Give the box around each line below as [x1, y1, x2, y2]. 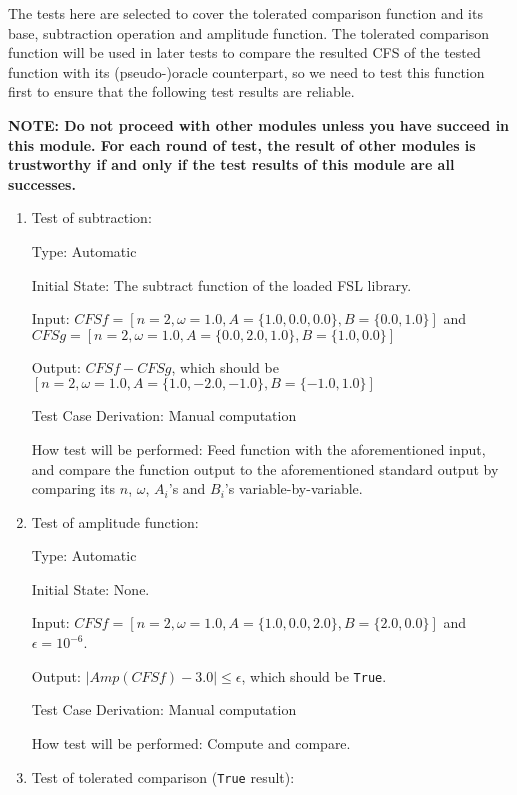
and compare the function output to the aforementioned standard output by [31, 458, 499, 479]
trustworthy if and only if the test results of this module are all [8, 154, 455, 175]
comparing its [31, 478, 116, 499]
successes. [8, 173, 76, 194]
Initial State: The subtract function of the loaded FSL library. [31, 274, 412, 295]
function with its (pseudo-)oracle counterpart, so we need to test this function [8, 61, 485, 82]
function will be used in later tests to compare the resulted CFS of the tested [8, 42, 481, 63]
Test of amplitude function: [31, 511, 199, 532]
